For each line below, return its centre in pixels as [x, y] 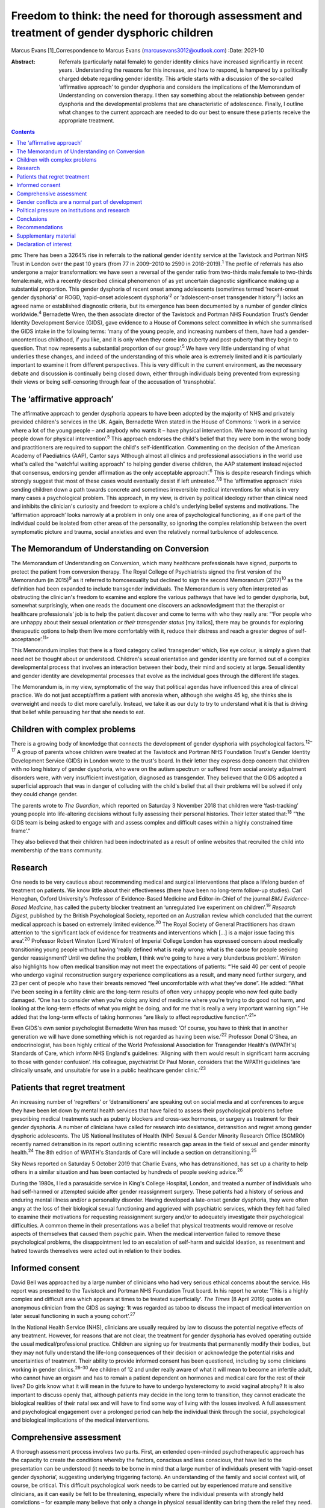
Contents [23, 131]
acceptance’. [27, 639]
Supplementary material [46, 236]
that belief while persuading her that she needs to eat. [78, 712]
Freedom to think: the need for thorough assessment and [157, 16]
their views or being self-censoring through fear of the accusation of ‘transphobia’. [113, 382]
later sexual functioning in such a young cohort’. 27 [73, 1316]
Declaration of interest [44, 244]
